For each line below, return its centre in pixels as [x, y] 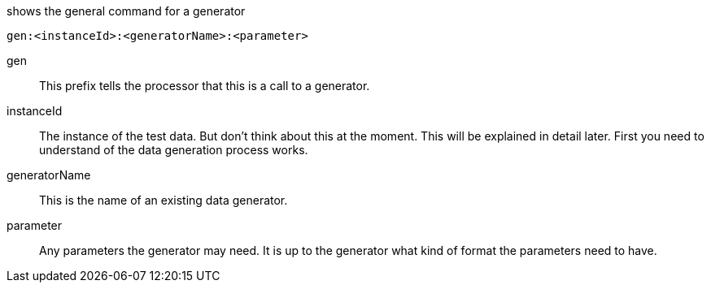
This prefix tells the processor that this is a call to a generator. [205, 86]
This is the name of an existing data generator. [164, 200]
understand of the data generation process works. [174, 150]
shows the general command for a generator [126, 11]
